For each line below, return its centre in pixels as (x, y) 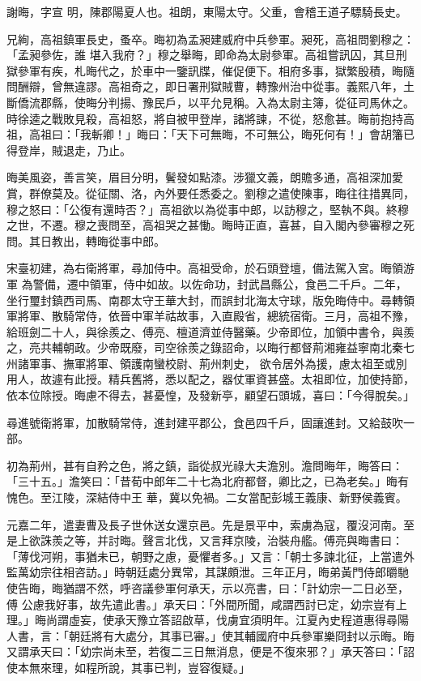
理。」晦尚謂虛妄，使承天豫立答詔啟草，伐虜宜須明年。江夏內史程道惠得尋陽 (208, 620)
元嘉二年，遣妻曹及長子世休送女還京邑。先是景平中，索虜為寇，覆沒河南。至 (210, 524)
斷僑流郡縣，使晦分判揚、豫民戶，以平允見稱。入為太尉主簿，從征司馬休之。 (210, 102)
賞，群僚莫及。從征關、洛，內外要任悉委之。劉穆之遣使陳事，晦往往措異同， (210, 193)
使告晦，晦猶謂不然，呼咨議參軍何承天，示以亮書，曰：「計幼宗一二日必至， (208, 588)
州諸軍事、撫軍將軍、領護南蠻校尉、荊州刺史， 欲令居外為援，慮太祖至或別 (207, 363)
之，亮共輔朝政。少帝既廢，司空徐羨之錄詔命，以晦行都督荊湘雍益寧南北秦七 (210, 347)
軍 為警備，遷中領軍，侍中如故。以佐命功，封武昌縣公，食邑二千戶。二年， (207, 283)
